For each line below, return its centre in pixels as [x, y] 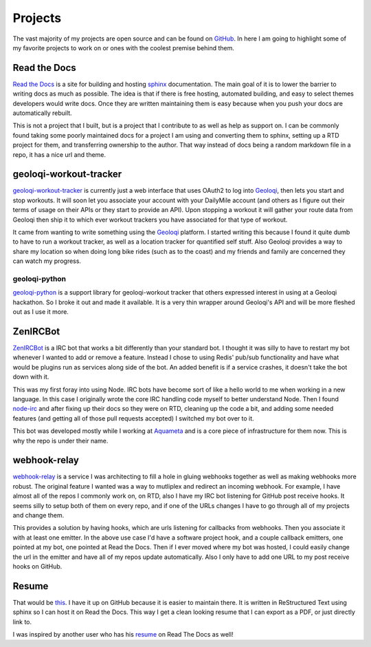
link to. [22, 622]
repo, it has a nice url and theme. [59, 154]
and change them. [38, 516]
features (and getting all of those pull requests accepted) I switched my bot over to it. [133, 418]
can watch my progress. [47, 261]
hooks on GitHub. [37, 566]
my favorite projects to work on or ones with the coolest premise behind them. [124, 47]
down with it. [31, 377]
